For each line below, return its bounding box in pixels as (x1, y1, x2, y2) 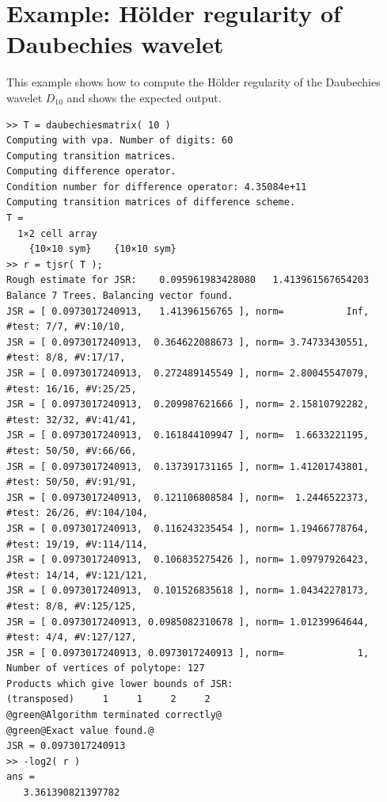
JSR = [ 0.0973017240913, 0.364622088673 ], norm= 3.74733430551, (6, 336, 370, 348)
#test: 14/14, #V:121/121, (6, 569, 148, 581)
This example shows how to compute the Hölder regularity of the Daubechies (6, 74, 381, 90)
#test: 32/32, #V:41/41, (6, 414, 137, 426)
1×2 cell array (17, 227, 97, 239)
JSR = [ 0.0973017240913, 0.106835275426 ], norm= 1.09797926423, (6, 554, 370, 566)
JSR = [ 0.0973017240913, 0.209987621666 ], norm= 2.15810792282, (6, 399, 370, 411)
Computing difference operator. (6, 166, 176, 178)
